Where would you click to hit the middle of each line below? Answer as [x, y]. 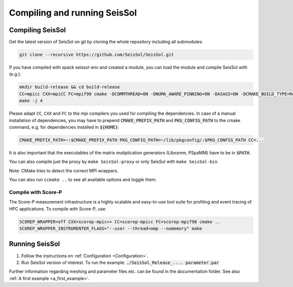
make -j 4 [31, 101]
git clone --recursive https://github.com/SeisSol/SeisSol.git [97, 55]
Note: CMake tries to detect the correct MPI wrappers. [64, 170]
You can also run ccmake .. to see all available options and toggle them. [83, 180]
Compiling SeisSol [37, 30]
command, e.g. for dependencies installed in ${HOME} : [64, 127]
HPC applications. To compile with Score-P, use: [58, 209]
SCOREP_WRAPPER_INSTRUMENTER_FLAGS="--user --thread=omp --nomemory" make [111, 229]
